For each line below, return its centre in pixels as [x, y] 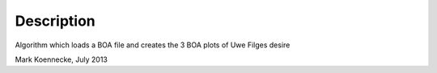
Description [55, 21]
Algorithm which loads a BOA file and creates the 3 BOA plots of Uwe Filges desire [153, 45]
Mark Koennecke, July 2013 [62, 59]
